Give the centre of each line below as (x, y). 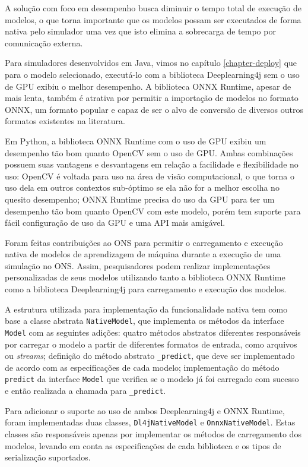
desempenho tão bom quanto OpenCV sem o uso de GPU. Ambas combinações (149, 152)
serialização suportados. (48, 457)
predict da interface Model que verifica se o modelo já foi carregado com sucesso (152, 379)
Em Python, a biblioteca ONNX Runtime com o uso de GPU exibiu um (136, 141)
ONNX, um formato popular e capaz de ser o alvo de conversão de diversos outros (154, 109)
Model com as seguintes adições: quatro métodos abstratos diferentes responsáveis (153, 332)
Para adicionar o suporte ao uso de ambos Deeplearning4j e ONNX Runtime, (145, 410)
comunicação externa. (44, 42)
